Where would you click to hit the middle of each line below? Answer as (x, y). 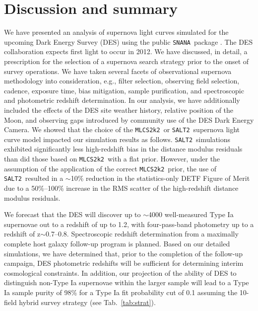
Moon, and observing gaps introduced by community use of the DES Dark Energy (129, 119)
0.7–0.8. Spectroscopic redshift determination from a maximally (142, 234)
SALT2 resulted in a (34, 178)
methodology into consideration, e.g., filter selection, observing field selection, (122, 81)
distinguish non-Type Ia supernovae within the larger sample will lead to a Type (127, 282)
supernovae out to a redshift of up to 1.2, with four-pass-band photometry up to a (129, 224)
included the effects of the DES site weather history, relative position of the (119, 110)
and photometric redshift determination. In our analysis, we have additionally (122, 100)
